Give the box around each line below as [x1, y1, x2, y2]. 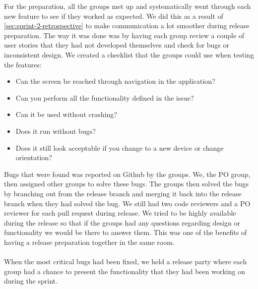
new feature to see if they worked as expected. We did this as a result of [4, 10, 223, 21]
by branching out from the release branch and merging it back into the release [4, 188, 242, 198]
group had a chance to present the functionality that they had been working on [4, 266, 245, 276]
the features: [4, 59, 42, 69]
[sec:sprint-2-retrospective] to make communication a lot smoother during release [4, 20, 250, 31]
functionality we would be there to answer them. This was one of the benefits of [4, 227, 247, 237]
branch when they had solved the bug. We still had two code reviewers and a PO [4, 198, 251, 208]
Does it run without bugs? [15, 125, 96, 136]
